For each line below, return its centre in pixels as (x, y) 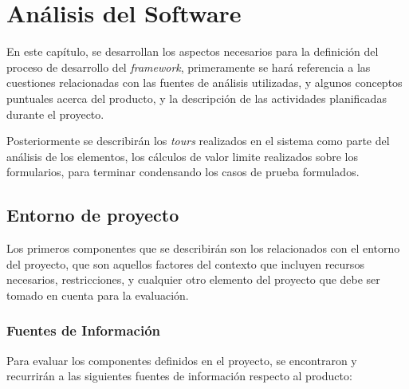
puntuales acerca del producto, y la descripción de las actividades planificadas (197, 98)
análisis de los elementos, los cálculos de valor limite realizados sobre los (182, 156)
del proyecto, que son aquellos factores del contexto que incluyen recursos (185, 263)
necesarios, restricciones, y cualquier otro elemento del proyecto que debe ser (193, 279)
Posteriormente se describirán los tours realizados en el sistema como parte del (198, 141)
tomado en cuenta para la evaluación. (98, 295)
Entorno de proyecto (93, 215)
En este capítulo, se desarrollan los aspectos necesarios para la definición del (193, 51)
